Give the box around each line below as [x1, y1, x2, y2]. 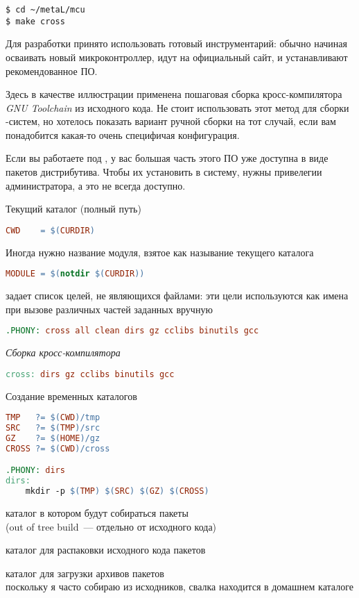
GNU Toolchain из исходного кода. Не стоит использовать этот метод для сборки [6, 100, 349, 115]
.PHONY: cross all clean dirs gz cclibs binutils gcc [6, 326, 259, 336]
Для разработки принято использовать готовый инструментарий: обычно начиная [6, 36, 347, 51]
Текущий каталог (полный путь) [6, 201, 141, 216]
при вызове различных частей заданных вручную [6, 301, 213, 316]
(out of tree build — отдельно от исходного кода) [6, 519, 217, 533]
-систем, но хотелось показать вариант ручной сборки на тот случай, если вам [6, 114, 336, 128]
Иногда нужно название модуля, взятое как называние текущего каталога [6, 244, 314, 259]
